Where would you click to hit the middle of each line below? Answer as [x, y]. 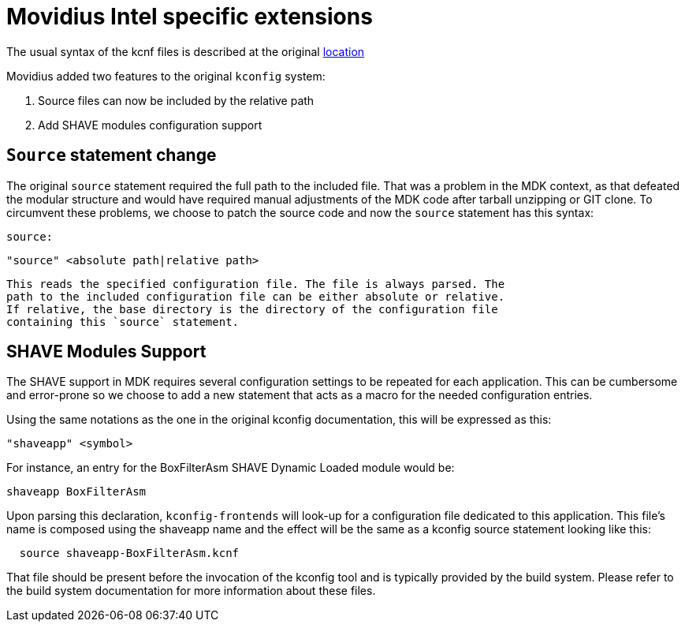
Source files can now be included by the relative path [176, 100]
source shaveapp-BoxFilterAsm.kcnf [129, 553]
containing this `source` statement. [123, 321]
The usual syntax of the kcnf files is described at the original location [186, 51]
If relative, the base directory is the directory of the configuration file [252, 309]
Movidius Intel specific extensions [190, 17]
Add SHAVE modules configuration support [150, 125]
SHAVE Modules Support [106, 352]
